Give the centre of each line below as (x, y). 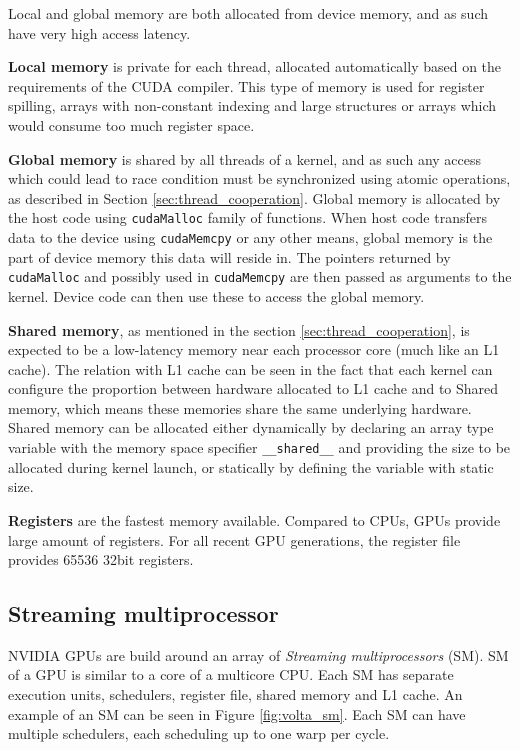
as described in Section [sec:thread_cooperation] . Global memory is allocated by (254, 197)
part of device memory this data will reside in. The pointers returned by (229, 256)
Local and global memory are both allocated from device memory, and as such (248, 13)
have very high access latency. (99, 32)
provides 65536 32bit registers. (101, 559)
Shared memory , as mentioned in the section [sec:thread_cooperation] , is (239, 329)
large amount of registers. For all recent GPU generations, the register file (234, 539)
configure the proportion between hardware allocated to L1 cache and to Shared (253, 388)
